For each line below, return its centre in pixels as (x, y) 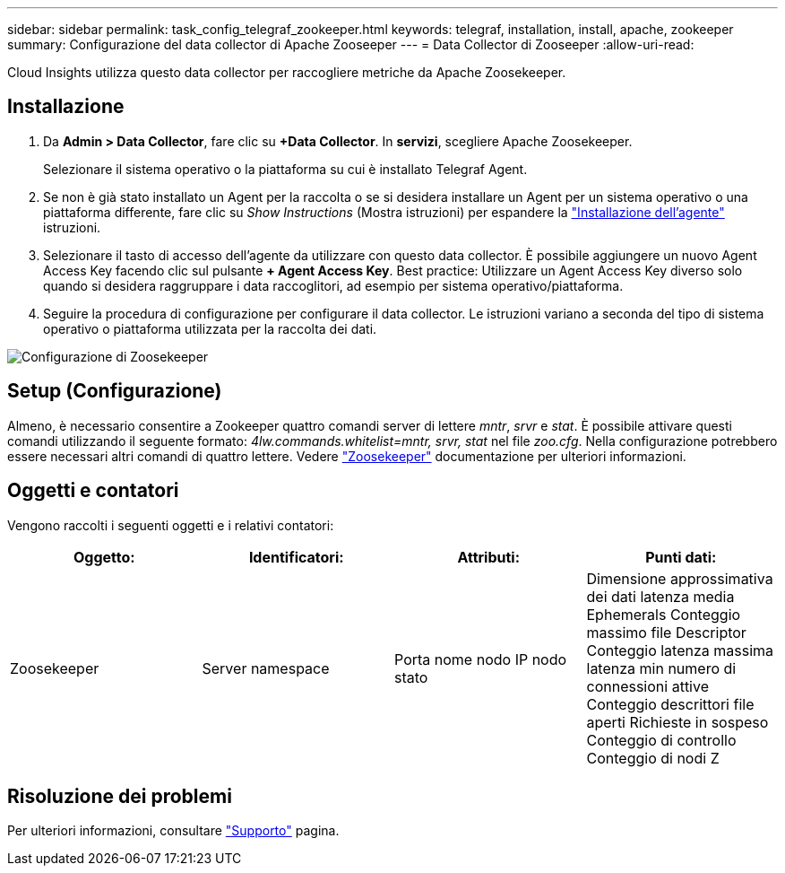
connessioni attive (647, 686)
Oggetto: (104, 557)
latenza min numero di (661, 668)
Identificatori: (296, 557)
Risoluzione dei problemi (120, 796)
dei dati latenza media (660, 596)
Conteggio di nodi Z (653, 758)
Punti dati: (681, 557)
